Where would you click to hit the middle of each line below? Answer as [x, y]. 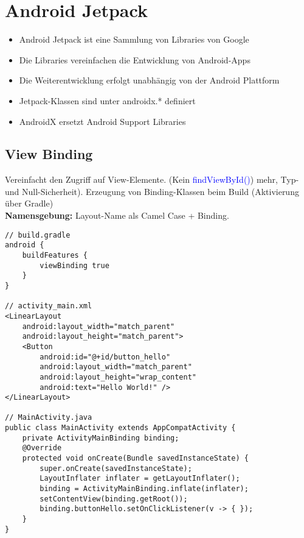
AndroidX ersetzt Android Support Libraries [102, 121]
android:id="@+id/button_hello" [105, 357]
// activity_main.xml [49, 306]
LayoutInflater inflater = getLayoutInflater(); [140, 479]
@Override [42, 448]
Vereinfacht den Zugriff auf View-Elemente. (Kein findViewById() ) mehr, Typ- [152, 179]
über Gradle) [29, 203]
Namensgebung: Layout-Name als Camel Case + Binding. [117, 215]
